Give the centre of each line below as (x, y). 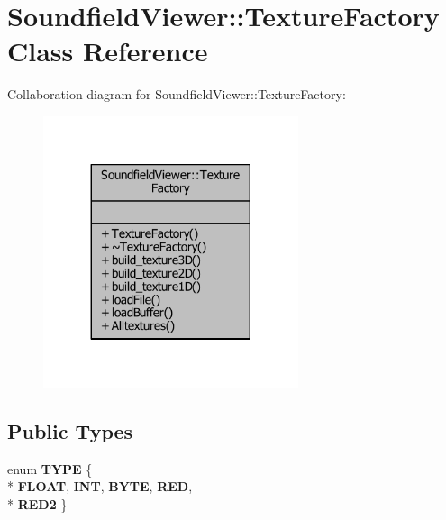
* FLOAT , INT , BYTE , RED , (100, 486)
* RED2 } (37, 504)
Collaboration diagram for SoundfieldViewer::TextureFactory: (177, 94)
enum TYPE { (50, 468)
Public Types (70, 431)
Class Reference (108, 51)
